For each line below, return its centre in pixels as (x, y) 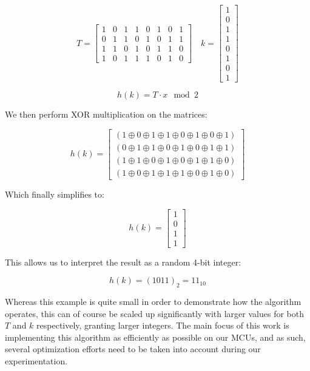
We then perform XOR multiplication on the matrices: (106, 114)
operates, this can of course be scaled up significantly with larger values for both (154, 313)
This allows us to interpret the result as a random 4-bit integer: (123, 262)
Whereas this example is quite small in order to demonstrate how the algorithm (153, 302)
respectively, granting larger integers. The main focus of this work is (163, 325)
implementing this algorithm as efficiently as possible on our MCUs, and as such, (155, 337)
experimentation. (36, 361)
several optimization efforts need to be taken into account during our (133, 349)
